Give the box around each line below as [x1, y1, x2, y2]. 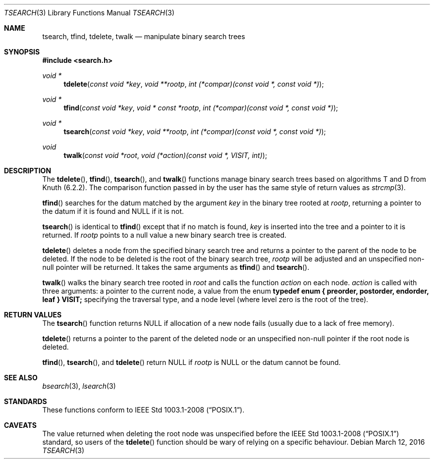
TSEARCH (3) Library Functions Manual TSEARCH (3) [4, 8, 174, 17]
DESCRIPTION [4, 166, 52, 175]
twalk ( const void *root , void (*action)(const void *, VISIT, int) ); [63, 151, 268, 159]
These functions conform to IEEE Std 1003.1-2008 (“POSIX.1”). [42, 406, 245, 414]
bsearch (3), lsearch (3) [42, 382, 116, 390]
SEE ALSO [4, 373, 38, 382]
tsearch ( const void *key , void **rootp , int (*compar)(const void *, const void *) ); [63, 127, 326, 136]
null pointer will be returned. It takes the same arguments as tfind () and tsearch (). [42, 263, 310, 271]
